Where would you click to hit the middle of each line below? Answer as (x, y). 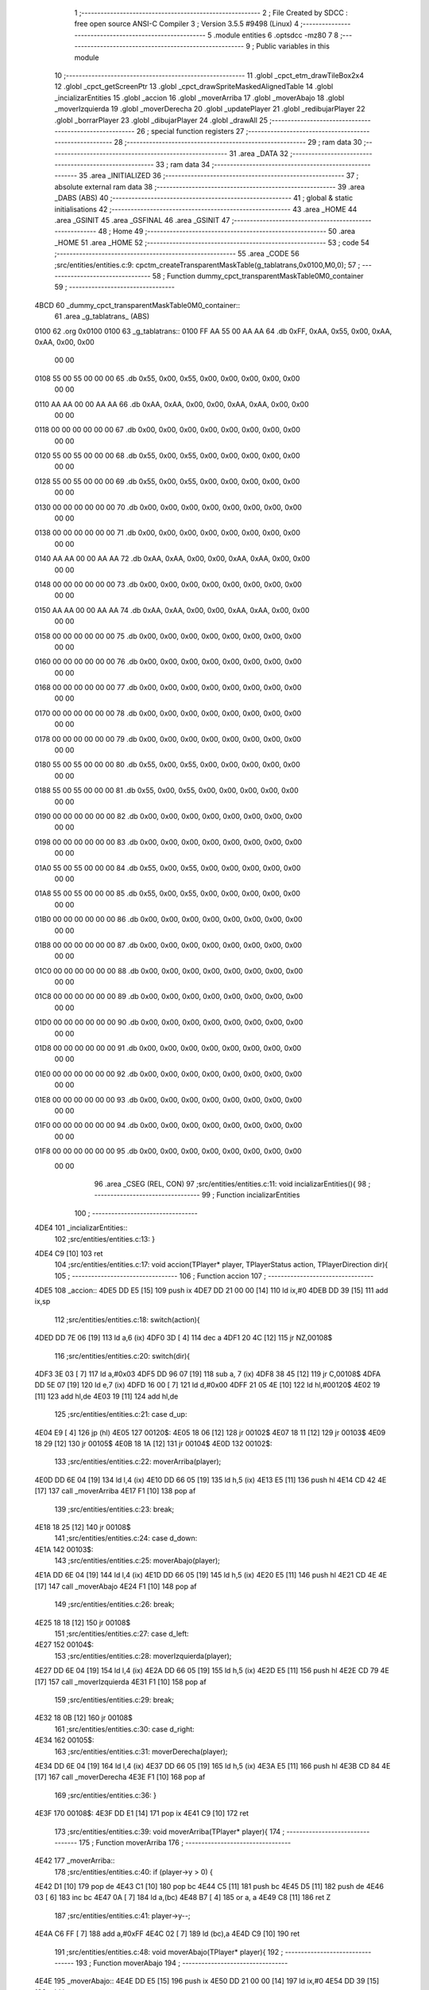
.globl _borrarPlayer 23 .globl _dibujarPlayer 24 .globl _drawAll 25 (161, 120)
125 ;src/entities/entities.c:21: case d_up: (121, 1414)
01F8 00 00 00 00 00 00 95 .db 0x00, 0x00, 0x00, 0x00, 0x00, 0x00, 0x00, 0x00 (168, 1151)
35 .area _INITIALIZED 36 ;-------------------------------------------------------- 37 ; (219, 176)
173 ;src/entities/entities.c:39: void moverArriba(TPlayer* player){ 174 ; (170, 1832)
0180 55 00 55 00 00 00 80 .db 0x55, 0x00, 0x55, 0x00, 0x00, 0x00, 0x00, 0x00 (168, 765)
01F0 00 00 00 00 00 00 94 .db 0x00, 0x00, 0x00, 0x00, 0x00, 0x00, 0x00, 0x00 (168, 1126)
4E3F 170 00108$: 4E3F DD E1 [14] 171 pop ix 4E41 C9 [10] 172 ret (142, 1813)
